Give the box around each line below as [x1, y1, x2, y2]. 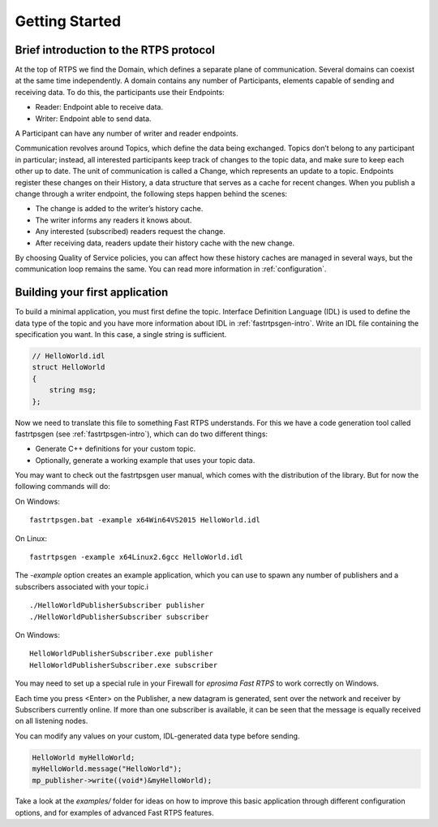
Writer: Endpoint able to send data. [35, 114, 152, 123]
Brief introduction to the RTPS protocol [15, 43, 215, 57]
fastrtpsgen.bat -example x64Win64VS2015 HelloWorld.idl [29, 516, 261, 525]
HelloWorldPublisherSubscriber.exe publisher [29, 649, 214, 658]
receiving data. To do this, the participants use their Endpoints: [15, 87, 225, 97]
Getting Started [15, 12, 122, 30]
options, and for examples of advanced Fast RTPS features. [15, 808, 214, 817]
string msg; [49, 386, 97, 395]
